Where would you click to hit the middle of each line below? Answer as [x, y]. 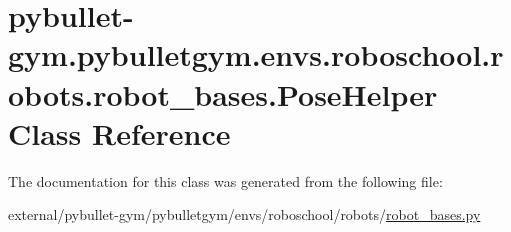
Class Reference [119, 132]
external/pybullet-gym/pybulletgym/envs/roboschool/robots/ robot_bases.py [244, 214]
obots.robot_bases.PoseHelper [223, 93]
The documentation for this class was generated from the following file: [225, 180]
